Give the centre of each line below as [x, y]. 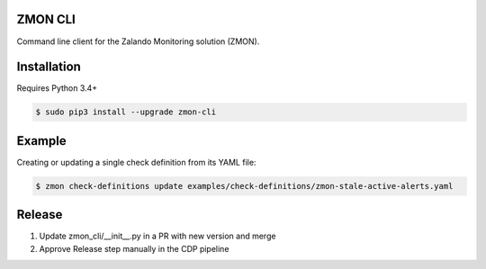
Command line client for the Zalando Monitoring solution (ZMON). [138, 41]
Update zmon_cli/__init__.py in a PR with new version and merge [157, 236]
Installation [49, 67]
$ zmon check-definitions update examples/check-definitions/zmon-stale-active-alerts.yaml [244, 186]
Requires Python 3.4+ [57, 88]
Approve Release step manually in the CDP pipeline [134, 248]
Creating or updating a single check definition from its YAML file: [136, 162]
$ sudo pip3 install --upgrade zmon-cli [126, 112]
